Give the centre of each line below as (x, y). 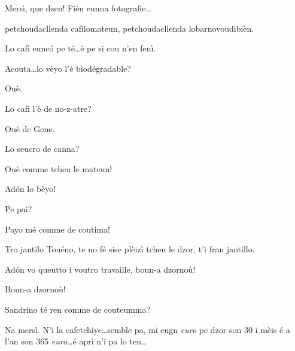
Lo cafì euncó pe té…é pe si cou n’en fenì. (80, 48)
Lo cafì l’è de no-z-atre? (48, 108)
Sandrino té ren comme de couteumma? (78, 309)
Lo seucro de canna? (42, 149)
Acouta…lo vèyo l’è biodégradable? (68, 68)
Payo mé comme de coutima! (57, 229)
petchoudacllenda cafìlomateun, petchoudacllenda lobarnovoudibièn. (130, 28)
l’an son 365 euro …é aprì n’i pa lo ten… (76, 341)
